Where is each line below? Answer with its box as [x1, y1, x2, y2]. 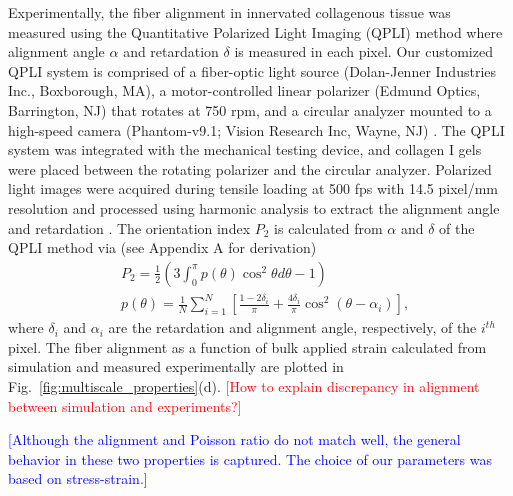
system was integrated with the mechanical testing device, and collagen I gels [8, 139, 482, 160]
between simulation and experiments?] [8, 395, 242, 416]
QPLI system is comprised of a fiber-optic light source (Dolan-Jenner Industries [8, 60, 497, 81]
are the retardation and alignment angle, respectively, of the [108, 317, 477, 338]
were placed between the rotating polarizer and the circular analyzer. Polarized [8, 158, 492, 179]
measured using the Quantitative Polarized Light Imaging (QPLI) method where [8, 21, 503, 42]
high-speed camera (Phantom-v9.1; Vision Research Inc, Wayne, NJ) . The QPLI [8, 119, 505, 140]
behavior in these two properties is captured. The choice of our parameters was [8, 448, 493, 469]
